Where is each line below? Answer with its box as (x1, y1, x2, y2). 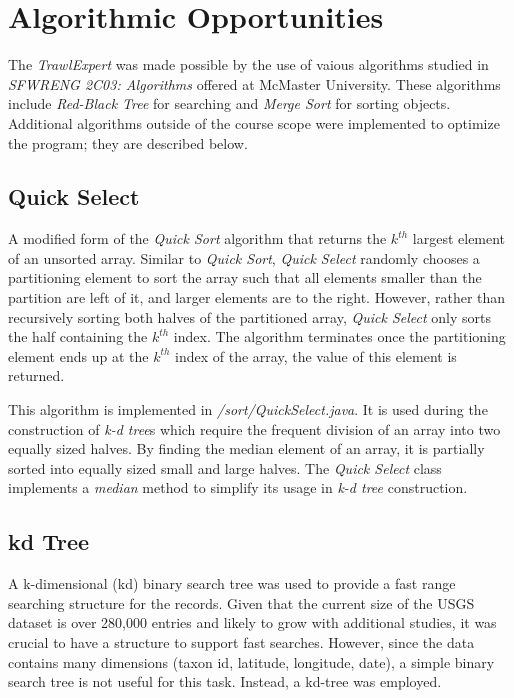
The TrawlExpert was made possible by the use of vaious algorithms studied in (8, 54, 489, 75)
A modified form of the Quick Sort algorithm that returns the (8, 228, 387, 249)
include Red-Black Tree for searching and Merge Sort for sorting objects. (8, 93, 451, 114)
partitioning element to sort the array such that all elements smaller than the (8, 267, 482, 288)
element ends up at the (8, 345, 149, 366)
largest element (412, 228, 506, 249)
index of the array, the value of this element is (175, 345, 457, 366)
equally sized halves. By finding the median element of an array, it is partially (8, 438, 485, 459)
